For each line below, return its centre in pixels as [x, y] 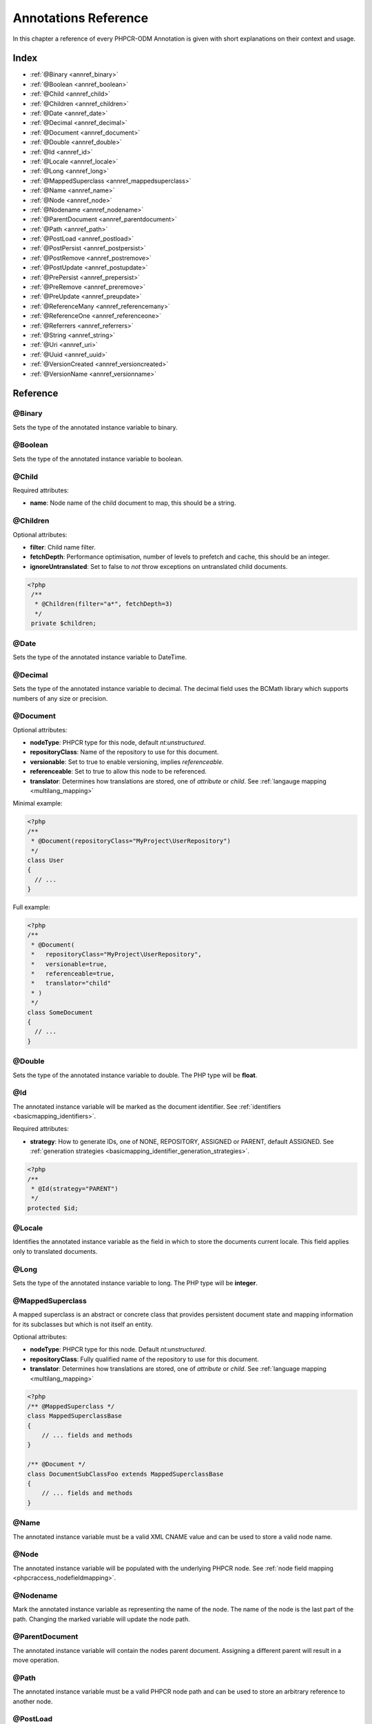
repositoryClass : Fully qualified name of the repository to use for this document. [145, 1359]
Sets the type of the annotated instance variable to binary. [95, 427]
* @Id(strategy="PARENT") [75, 1189]
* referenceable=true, [73, 974]
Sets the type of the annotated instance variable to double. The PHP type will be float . [135, 1075]
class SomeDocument [60, 1012]
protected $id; [53, 1208]
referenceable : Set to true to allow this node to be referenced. [118, 772]
